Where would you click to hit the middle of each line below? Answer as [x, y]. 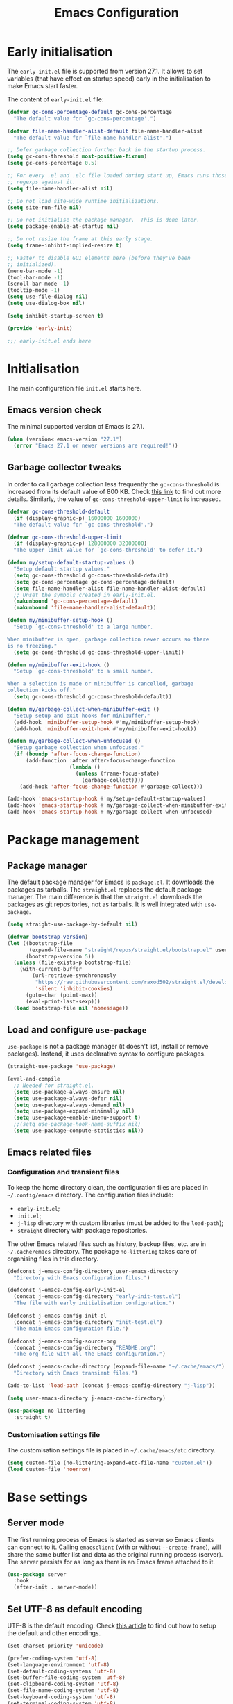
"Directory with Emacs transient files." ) [76, 1373]
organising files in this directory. [53, 1259]
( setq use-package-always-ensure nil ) [70, 1092]
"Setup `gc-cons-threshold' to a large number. [84, 627]
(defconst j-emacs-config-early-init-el [67, 1291]
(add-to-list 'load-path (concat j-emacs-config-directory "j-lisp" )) [111, 1386]
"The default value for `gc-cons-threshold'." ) [84, 525]
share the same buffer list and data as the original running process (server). [115, 1554]
